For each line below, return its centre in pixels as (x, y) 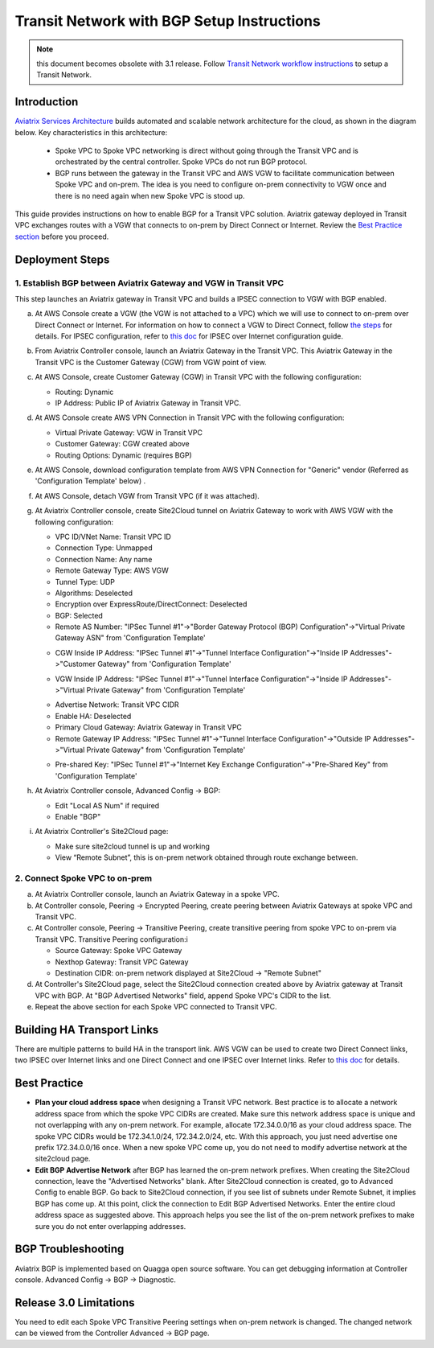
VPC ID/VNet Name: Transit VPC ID (113, 536)
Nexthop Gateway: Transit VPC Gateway (122, 962)
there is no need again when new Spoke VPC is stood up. (150, 195)
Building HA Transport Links (87, 1029)
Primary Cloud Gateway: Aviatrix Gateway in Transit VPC (149, 727)
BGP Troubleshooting (70, 1249)
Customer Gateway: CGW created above (123, 444)
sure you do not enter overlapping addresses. (111, 1226)
